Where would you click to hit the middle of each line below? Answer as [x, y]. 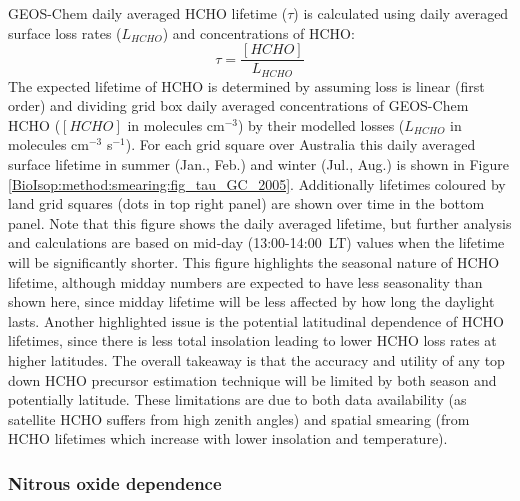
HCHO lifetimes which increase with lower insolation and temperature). [228, 438]
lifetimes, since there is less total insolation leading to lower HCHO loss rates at [252, 340]
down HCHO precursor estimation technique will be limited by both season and [252, 379]
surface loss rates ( [65, 32]
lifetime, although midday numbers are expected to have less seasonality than [245, 281]
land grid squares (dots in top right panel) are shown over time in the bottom [246, 203]
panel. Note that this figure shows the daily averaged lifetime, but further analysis [260, 222]
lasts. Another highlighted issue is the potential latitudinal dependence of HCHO [256, 320]
